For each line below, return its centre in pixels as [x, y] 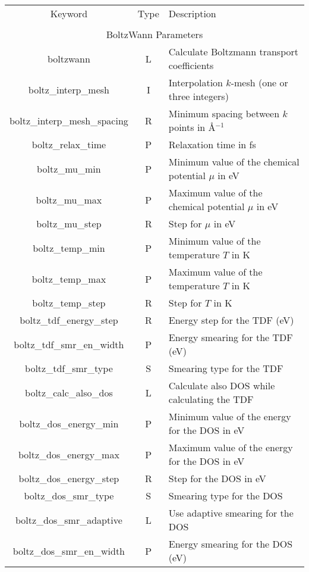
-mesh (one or [259, 82]
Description [192, 13]
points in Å [192, 127]
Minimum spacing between [224, 113]
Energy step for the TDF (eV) [231, 320]
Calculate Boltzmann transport [234, 51]
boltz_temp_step [69, 303]
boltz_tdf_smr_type [69, 368]
